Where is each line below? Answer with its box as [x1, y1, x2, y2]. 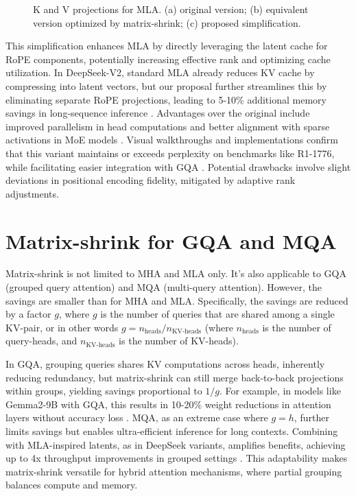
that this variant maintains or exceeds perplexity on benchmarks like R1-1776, [5, 145, 335, 160]
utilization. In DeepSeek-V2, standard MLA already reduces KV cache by [5, 65, 315, 80]
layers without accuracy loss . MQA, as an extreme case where [5, 410, 268, 425]
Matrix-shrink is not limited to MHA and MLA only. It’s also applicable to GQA [5, 266, 346, 281]
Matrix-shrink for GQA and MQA [5, 226, 337, 255]
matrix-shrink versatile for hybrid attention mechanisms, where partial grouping [5, 464, 342, 478]
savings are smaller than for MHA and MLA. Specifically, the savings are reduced [5, 293, 348, 307]
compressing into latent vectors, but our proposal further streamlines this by [5, 78, 327, 93]
